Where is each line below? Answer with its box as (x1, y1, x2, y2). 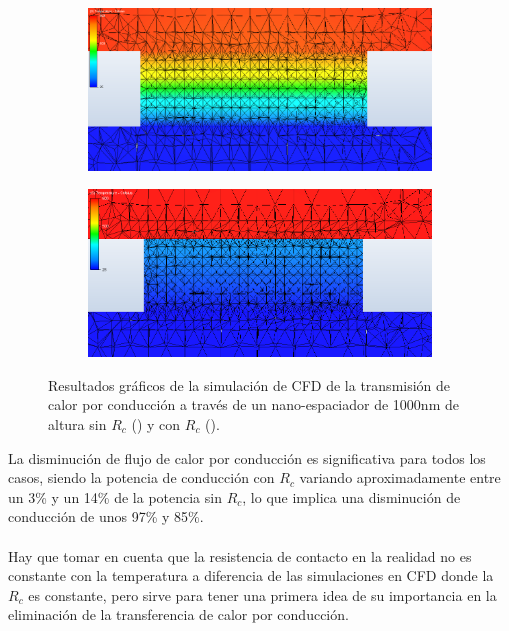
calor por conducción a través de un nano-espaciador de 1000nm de (48, 394, 459, 415)
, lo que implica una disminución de (242, 486, 461, 507)
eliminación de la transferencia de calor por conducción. (8, 604, 349, 625)
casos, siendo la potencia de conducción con (8, 467, 275, 488)
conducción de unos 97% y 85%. (8, 506, 204, 527)
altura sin (48, 414, 107, 435)
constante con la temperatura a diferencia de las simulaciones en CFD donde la (8, 565, 494, 586)
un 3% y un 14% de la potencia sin (8, 486, 222, 507)
